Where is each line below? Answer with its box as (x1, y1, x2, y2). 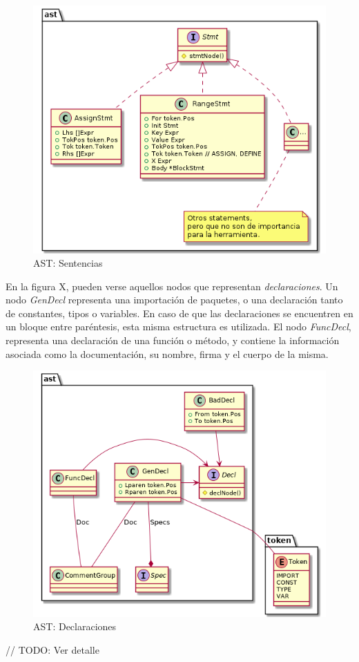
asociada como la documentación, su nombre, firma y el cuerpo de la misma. (6, 346, 329, 361)
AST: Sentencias (33, 256, 103, 270)
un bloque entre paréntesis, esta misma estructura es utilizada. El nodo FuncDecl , (6, 319, 351, 334)
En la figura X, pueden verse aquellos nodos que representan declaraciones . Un (6, 278, 338, 293)
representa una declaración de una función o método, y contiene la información (6, 333, 340, 348)
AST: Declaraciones (33, 619, 117, 634)
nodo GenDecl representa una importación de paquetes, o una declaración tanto (6, 292, 343, 307)
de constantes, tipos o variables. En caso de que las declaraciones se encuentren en (6, 305, 353, 320)
